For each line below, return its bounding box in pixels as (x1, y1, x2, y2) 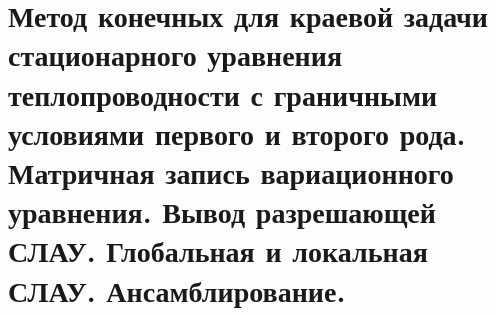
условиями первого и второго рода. (8, 112, 466, 153)
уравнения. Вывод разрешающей (8, 191, 436, 232)
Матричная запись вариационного (8, 151, 454, 192)
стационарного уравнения (8, 34, 343, 75)
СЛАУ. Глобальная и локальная (8, 230, 428, 271)
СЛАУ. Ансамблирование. (8, 269, 346, 310)
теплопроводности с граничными (8, 73, 438, 114)
